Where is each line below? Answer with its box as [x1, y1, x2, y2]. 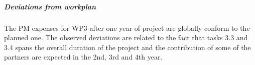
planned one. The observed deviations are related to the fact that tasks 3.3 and [4, 32, 248, 43]
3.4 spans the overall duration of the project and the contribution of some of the [4, 42, 251, 52]
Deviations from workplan [4, 1, 96, 11]
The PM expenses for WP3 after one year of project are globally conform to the [4, 22, 250, 33]
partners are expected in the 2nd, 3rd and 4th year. [4, 52, 163, 62]
